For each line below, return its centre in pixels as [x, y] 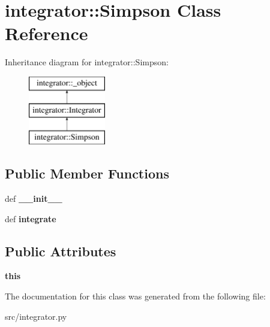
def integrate [31, 218]
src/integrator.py [36, 316]
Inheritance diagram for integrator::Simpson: [87, 62]
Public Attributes [61, 251]
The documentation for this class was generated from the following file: [135, 296]
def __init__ [34, 199]
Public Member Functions [87, 173]
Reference [46, 33]
